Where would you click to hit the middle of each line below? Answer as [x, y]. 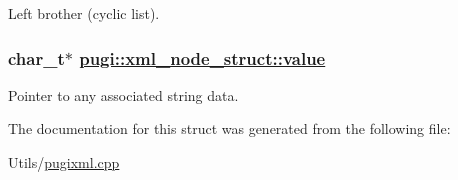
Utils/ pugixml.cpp [64, 162]
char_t [36, 57]
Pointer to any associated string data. [123, 94]
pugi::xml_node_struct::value [202, 57]
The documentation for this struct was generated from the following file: [229, 128]
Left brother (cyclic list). [84, 13]
